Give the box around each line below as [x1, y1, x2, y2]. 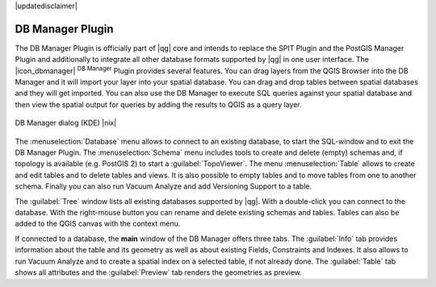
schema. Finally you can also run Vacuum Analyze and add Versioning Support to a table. [15, 181, 312, 191]
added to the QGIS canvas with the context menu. [15, 218, 181, 229]
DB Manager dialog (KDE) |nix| [15, 118, 117, 128]
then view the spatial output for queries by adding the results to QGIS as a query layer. [15, 99, 302, 109]
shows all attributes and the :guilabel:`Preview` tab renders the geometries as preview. [15, 267, 303, 277]
